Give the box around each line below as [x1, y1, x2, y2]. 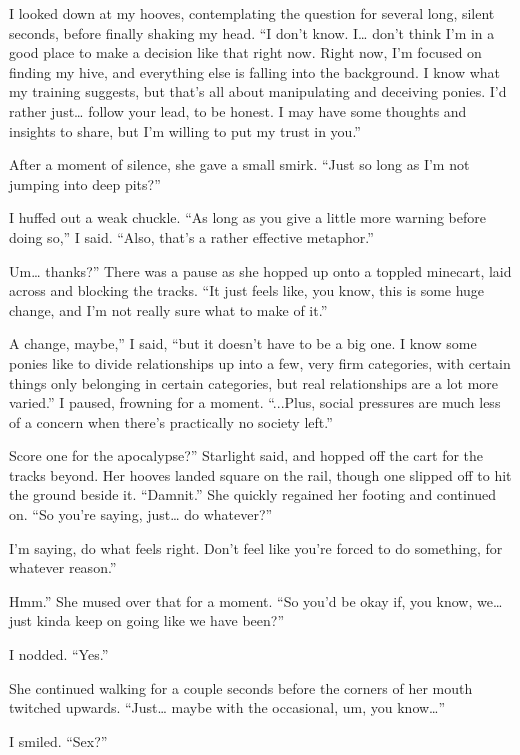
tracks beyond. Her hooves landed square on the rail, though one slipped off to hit [9, 464, 512, 485]
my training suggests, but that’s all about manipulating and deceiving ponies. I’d [9, 81, 507, 102]
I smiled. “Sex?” [9, 730, 108, 751]
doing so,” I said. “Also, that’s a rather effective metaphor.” [9, 226, 374, 247]
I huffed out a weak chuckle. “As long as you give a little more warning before [9, 207, 486, 228]
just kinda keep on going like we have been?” [9, 610, 285, 631]
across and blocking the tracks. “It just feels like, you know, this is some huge [9, 280, 485, 301]
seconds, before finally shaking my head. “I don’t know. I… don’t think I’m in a [9, 22, 495, 43]
